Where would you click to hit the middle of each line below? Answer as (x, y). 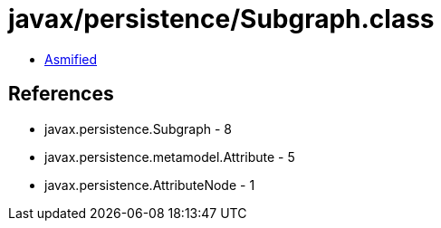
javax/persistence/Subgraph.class (221, 19)
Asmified (71, 59)
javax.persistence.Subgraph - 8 (139, 128)
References (61, 94)
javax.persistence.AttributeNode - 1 (150, 185)
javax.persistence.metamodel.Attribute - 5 (170, 157)
